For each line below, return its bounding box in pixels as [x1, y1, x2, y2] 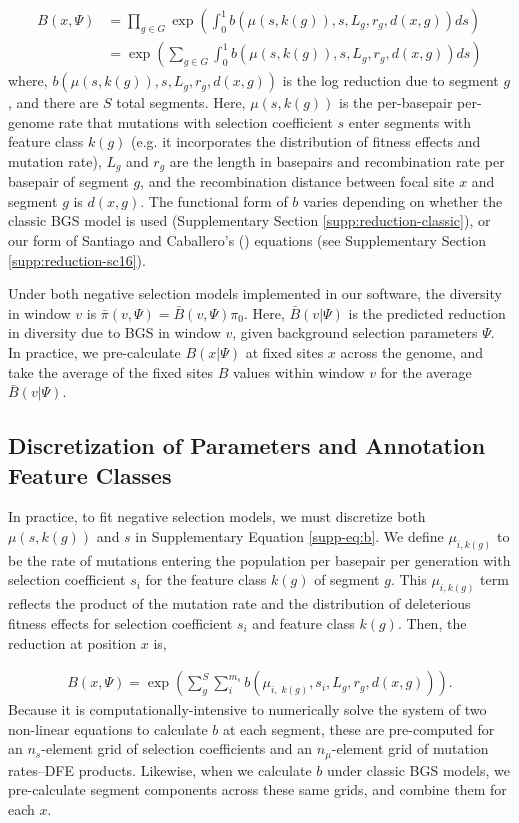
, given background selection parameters [232, 322, 478, 343]
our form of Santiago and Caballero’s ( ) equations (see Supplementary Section [8, 230, 486, 251]
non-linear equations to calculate [8, 718, 208, 739]
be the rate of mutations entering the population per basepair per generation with [8, 549, 511, 570]
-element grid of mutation [331, 738, 489, 759]
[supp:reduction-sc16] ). [8, 249, 146, 270]
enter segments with [348, 111, 472, 132]
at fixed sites [245, 342, 324, 363]
